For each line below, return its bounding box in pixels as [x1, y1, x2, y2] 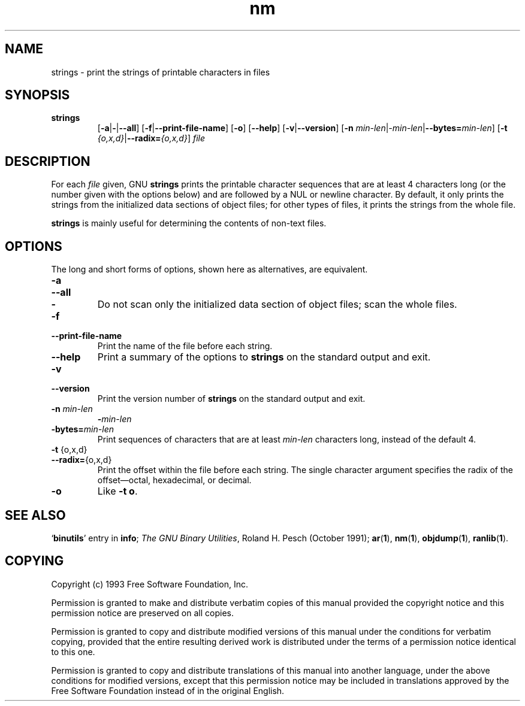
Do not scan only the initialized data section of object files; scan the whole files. [97, 298, 457, 311]
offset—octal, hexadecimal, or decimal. [97, 475, 252, 486]
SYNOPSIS [5, 87, 70, 103]
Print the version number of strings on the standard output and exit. [97, 393, 366, 404]
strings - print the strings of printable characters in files [51, 66, 270, 77]
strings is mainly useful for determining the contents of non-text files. [51, 218, 327, 229]
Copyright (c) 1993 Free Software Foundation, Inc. [51, 578, 249, 589]
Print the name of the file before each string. [97, 341, 273, 352]
